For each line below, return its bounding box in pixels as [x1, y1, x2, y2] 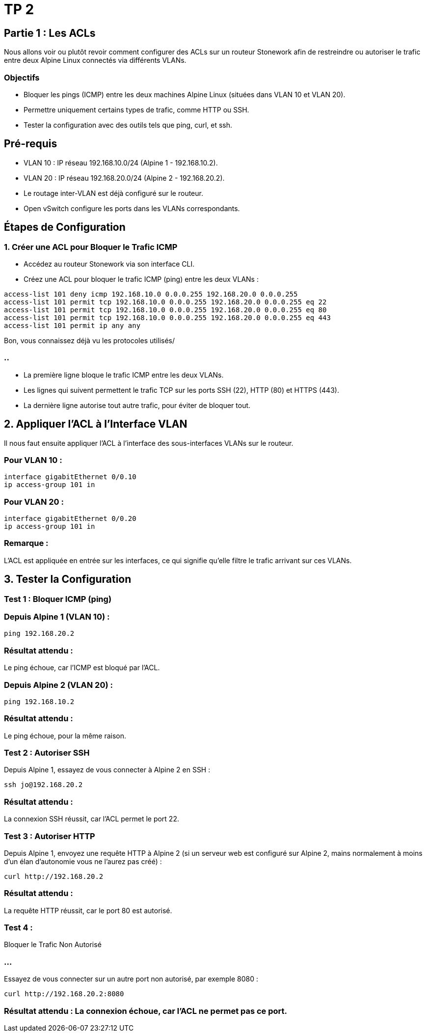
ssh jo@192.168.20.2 [4, 781, 83, 789]
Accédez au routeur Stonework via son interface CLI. [24, 259, 195, 268]
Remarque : [4, 538, 49, 548]
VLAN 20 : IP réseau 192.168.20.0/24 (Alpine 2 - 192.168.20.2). [24, 173, 225, 182]
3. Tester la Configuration [4, 573, 132, 586]
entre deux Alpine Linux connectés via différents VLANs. [4, 56, 186, 65]
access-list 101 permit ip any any [4, 321, 141, 329]
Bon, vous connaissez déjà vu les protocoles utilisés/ [4, 336, 175, 345]
